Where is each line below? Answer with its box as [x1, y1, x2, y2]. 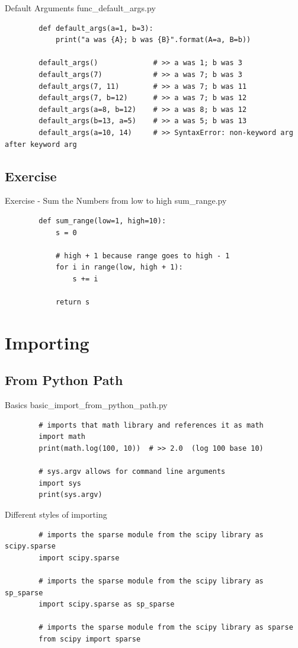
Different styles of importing [5, 508, 107, 520]
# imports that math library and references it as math [39, 421, 264, 429]
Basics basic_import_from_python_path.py [5, 399, 168, 411]
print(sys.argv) [39, 490, 102, 499]
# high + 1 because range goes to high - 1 [55, 251, 230, 260]
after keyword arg [5, 140, 77, 149]
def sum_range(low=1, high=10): [39, 216, 166, 225]
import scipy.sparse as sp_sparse [39, 600, 175, 609]
